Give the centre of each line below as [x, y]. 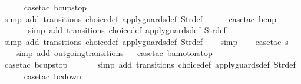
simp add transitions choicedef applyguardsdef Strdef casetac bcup [140, 18]
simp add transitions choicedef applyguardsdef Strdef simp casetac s [146, 41]
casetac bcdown [52, 76]
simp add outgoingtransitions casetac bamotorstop [114, 53]
